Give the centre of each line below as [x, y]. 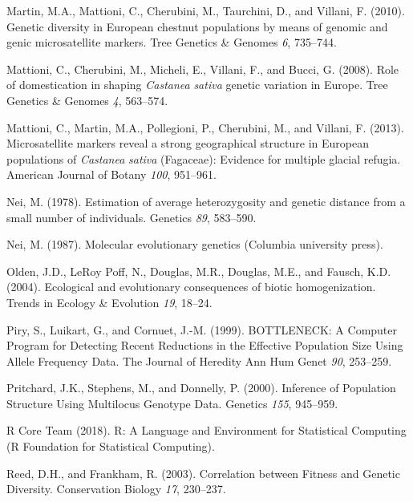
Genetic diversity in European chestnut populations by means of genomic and [197, 26]
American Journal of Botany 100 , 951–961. [111, 174]
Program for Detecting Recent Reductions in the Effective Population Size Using [205, 345]
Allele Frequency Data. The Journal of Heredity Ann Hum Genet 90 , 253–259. [199, 360]
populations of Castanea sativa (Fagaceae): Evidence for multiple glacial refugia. [204, 158]
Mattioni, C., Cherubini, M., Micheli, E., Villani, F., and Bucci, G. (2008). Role [203, 69]
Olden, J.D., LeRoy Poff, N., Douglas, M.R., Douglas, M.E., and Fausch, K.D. [199, 271]
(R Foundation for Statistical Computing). [111, 446]
